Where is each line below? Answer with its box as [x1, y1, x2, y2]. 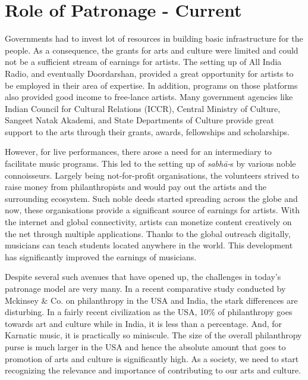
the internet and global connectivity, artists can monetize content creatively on [5, 216, 292, 228]
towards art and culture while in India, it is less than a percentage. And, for [5, 317, 282, 329]
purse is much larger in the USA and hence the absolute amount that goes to [5, 340, 286, 353]
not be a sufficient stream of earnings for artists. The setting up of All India [5, 55, 282, 68]
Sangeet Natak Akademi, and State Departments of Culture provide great [5, 114, 274, 126]
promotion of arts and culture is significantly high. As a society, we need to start [5, 352, 299, 365]
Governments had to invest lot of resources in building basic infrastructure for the [5, 32, 303, 45]
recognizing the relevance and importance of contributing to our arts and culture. [5, 364, 301, 376]
